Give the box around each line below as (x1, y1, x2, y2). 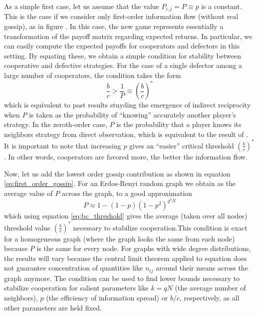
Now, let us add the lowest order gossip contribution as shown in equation (4, 168, 231, 178)
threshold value (4, 222, 51, 232)
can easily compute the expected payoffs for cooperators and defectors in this (4, 40, 240, 51)
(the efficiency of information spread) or (46, 292, 168, 302)
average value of (4, 187, 53, 198)
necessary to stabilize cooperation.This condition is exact (73, 222, 248, 232)
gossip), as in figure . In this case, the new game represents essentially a (4, 21, 224, 31)
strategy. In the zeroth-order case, (4, 119, 107, 129)
